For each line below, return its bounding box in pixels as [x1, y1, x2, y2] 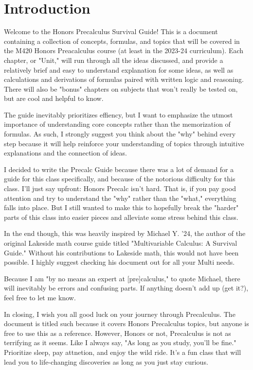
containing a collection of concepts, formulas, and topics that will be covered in [4, 36, 240, 46]
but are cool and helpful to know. [4, 93, 104, 103]
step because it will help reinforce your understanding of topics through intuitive [4, 138, 244, 148]
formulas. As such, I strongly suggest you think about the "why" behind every [4, 129, 236, 139]
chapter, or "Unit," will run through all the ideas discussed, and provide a [4, 55, 223, 65]
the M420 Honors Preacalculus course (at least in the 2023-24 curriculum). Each [4, 45, 244, 56]
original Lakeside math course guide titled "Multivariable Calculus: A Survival [4, 238, 237, 248]
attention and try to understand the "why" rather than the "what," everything [4, 193, 236, 203]
